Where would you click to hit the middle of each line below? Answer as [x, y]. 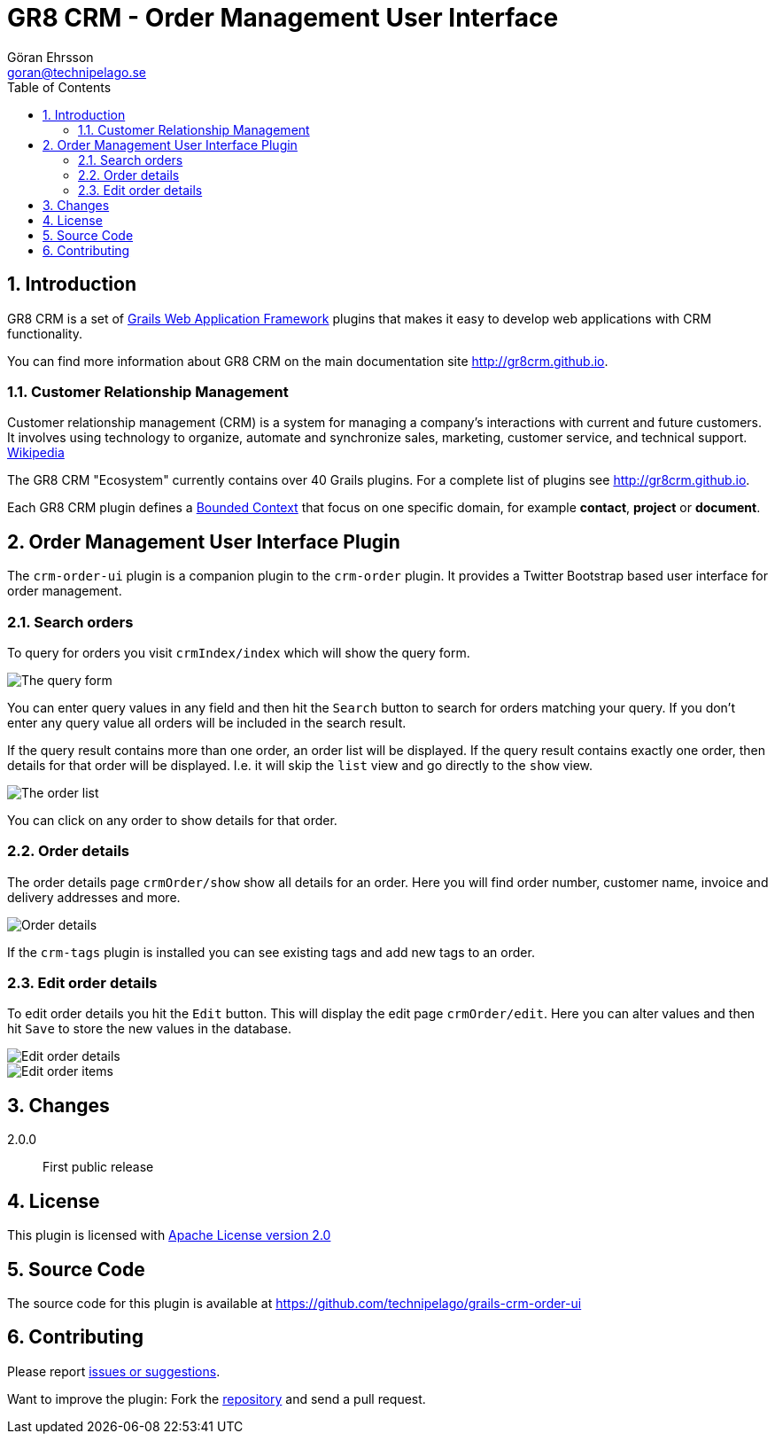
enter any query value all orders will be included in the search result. [207, 722]
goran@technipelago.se [77, 72]
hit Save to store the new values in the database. [149, 1029]
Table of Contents [59, 87]
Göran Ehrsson [50, 57]
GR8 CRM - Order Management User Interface [283, 18]
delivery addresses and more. [94, 897]
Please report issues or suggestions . [114, 1371]
